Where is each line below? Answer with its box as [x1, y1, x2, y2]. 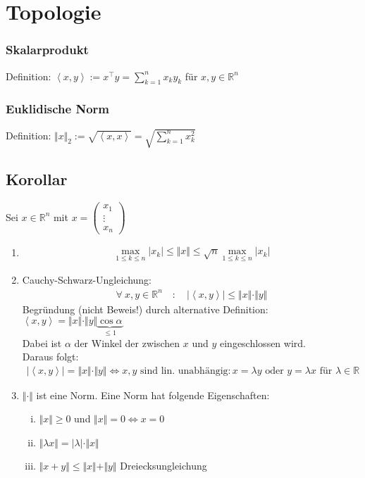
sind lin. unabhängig [140, 365, 228, 376]
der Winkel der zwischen [74, 335, 180, 350]
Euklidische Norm [6, 100, 110, 118]
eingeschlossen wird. [219, 335, 306, 350]
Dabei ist [22, 335, 62, 350]
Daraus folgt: [22, 349, 79, 364]
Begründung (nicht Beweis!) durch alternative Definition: [22, 301, 268, 316]
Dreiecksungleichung [120, 458, 207, 472]
